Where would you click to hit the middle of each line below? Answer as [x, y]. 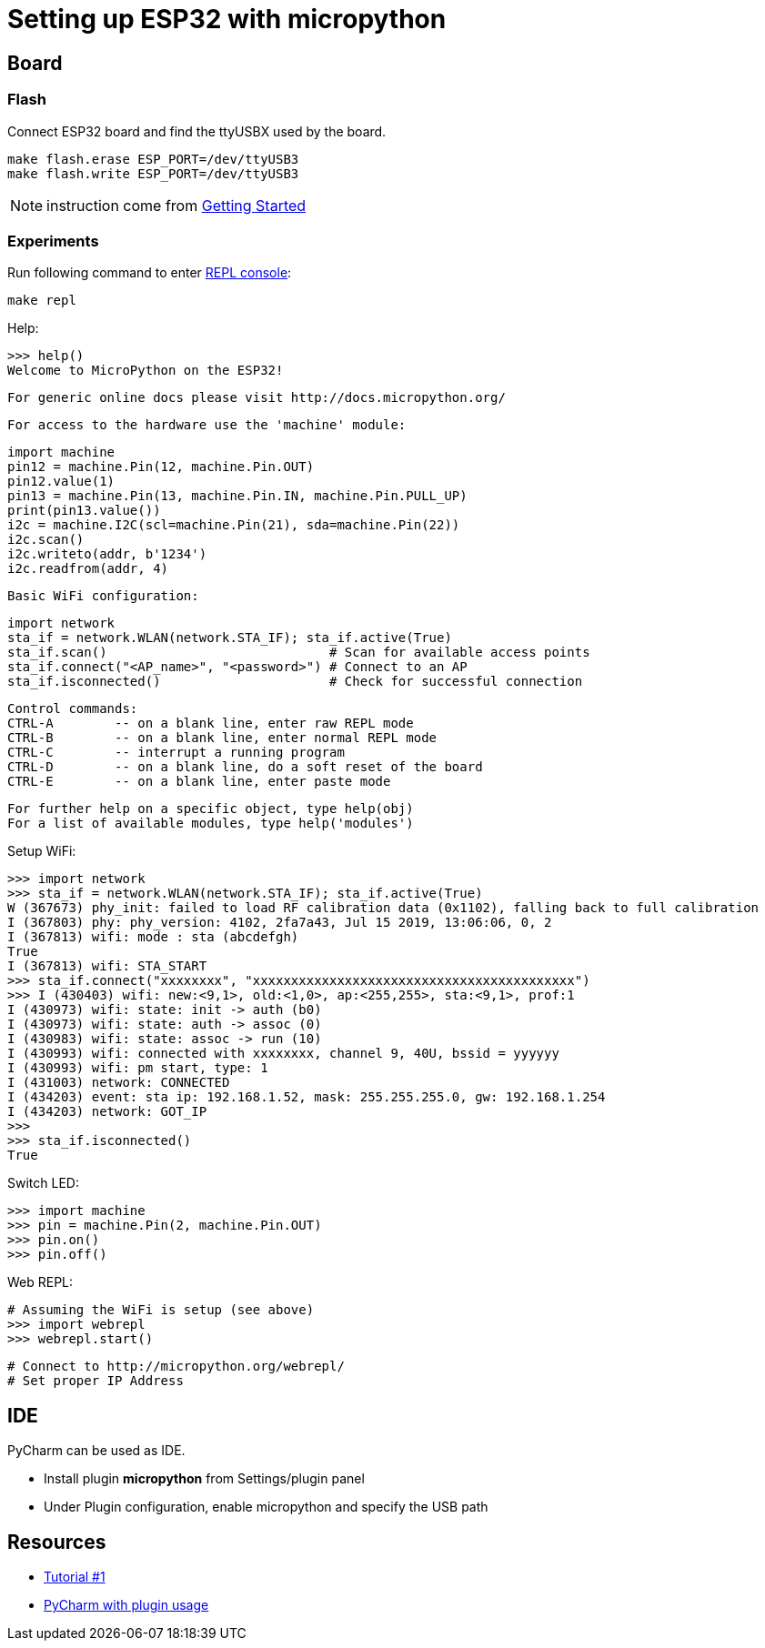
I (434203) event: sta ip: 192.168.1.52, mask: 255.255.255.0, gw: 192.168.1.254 [307, 1097]
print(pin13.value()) [84, 511]
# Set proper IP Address [96, 1381]
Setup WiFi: [42, 851]
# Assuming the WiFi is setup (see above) [161, 1310]
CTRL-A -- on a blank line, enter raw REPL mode [211, 724]
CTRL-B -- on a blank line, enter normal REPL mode [222, 738]
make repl [42, 301]
